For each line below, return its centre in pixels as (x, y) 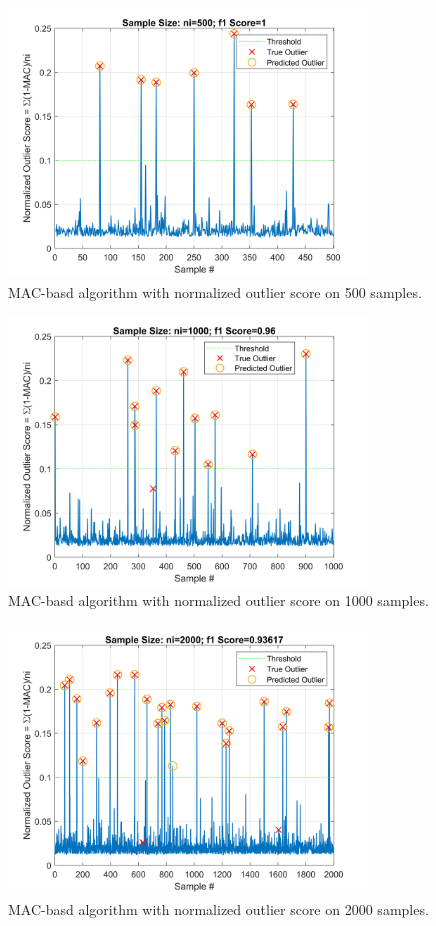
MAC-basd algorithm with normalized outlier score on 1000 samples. (218, 600)
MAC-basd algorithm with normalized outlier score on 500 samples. (215, 291)
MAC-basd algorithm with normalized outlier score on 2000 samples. (218, 908)
